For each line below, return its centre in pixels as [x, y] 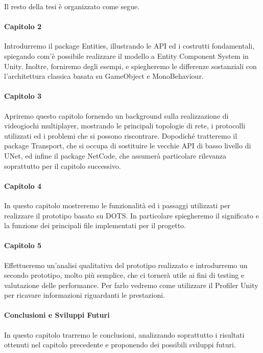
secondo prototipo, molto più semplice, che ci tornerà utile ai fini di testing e [124, 275]
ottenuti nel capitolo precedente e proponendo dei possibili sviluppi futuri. [120, 345]
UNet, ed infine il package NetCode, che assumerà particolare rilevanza [115, 155]
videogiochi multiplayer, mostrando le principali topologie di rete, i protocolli [125, 126]
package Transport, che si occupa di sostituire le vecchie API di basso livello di [128, 146]
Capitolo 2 [23, 26]
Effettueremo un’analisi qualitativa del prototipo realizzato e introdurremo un [126, 265]
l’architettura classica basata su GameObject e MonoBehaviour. [104, 76]
